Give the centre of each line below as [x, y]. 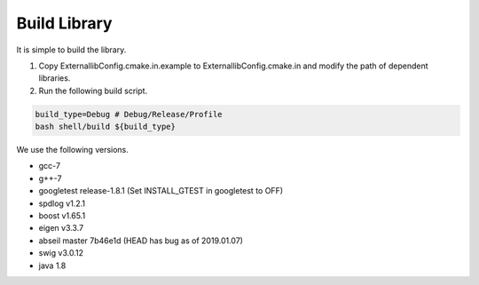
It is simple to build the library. [71, 50]
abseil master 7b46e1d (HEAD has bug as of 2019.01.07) [141, 241]
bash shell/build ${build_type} [106, 127]
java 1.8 [52, 265]
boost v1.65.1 [62, 216]
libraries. [55, 78]
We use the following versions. [72, 150]
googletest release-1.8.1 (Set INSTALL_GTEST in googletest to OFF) [161, 191]
